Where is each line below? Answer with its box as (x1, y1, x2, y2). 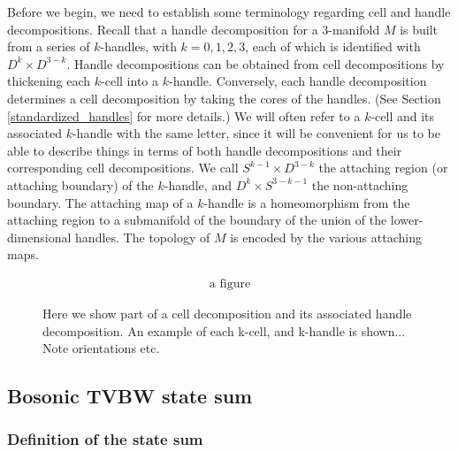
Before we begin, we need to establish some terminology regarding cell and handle (7, 3, 451, 20)
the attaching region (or (318, 158, 448, 177)
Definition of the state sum (7, 428, 203, 450)
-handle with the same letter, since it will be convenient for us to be (72, 124, 440, 142)
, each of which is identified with (245, 37, 421, 56)
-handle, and (164, 175, 232, 194)
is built (400, 19, 439, 38)
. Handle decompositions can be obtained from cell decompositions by (66, 54, 445, 73)
